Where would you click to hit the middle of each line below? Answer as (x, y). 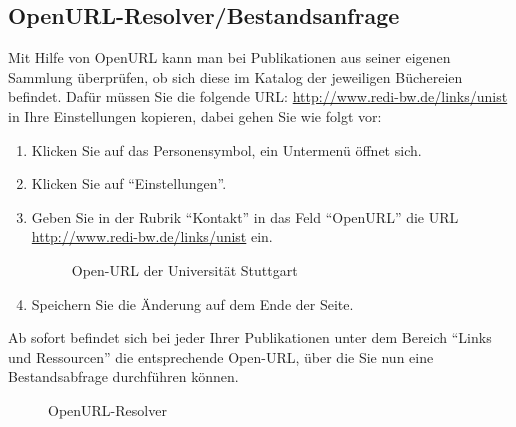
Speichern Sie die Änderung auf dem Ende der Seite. (192, 303)
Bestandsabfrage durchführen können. (123, 376)
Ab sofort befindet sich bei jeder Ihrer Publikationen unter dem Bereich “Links (250, 337)
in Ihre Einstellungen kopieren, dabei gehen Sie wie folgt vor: (195, 115)
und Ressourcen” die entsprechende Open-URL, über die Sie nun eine (221, 356)
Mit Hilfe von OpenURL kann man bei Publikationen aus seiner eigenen (229, 57)
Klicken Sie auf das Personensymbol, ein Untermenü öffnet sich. (226, 149)
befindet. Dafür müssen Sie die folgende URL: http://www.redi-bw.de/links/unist (258, 96)
